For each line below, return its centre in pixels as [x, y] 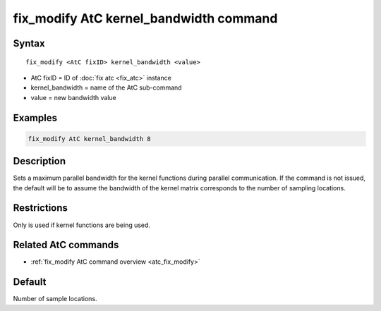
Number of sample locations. [55, 299]
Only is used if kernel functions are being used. [82, 225]
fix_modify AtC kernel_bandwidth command [145, 18]
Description [40, 161]
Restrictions [41, 208]
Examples [35, 117]
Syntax [29, 43]
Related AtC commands [66, 245]
